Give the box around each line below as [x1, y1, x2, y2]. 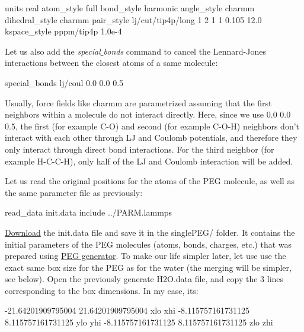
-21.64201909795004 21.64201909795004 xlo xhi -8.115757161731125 [5, 304, 249, 317]
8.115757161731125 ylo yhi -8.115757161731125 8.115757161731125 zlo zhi [5, 316, 273, 328]
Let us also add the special [5, 45, 101, 57]
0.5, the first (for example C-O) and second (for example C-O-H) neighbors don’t [5, 119, 299, 132]
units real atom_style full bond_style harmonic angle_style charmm [5, 2, 255, 14]
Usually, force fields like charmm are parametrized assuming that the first [5, 96, 272, 109]
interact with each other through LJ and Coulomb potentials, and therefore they [5, 131, 297, 144]
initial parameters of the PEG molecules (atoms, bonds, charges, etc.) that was [5, 238, 292, 250]
